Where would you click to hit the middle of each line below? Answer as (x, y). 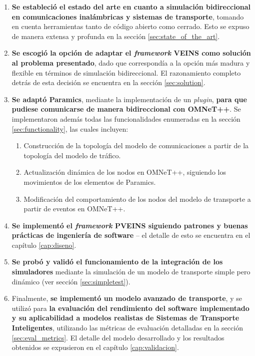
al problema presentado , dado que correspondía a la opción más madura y (131, 62)
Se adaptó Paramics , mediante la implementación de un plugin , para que (129, 99)
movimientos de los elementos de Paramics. (90, 182)
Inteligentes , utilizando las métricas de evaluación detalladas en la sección (127, 328)
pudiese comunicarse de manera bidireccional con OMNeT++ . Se (126, 109)
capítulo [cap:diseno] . (44, 245)
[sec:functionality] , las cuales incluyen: (70, 128)
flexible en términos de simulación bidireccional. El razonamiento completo (126, 72)
